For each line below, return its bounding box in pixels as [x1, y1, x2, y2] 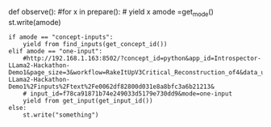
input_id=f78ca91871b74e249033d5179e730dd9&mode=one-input [29, 89, 232, 98]
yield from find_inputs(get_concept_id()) [23, 40, 168, 48]
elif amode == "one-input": [8, 47, 103, 55]
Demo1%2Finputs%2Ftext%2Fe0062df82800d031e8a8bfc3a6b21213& [8, 83, 215, 91]
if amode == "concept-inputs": [8, 32, 114, 41]
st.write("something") [23, 111, 99, 119]
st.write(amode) [8, 17, 62, 27]
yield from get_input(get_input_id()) [23, 96, 153, 104]
